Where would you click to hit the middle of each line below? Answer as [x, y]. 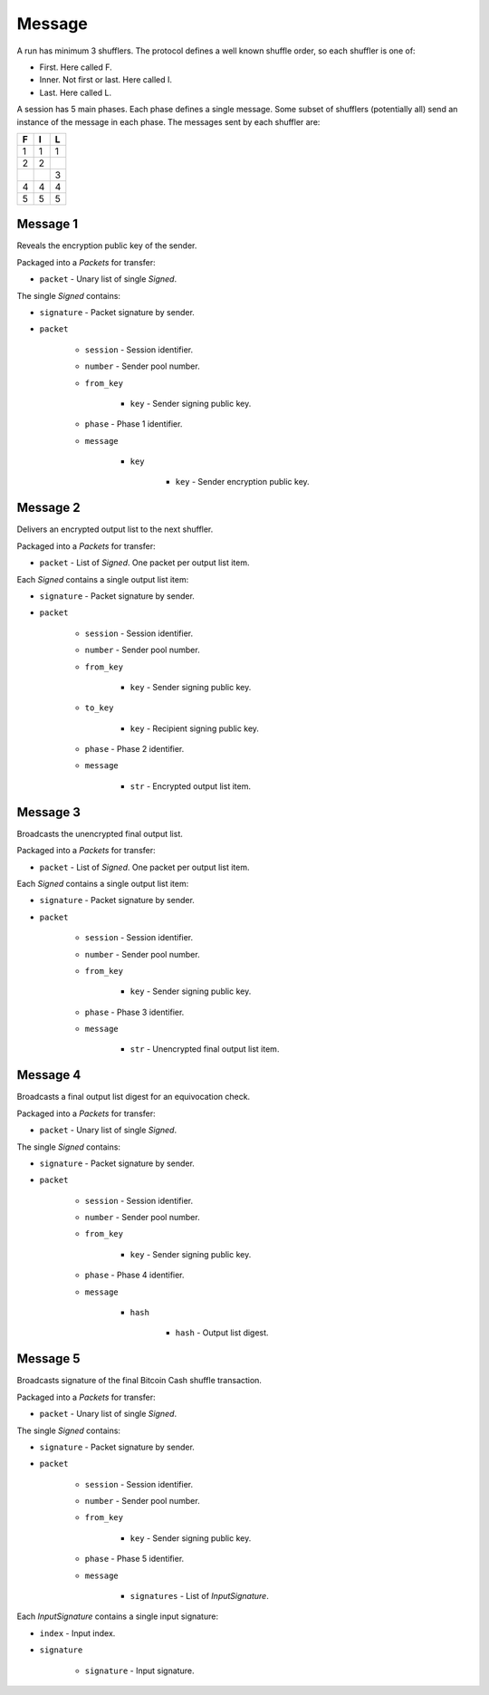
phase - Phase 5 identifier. [134, 1559]
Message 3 [49, 812]
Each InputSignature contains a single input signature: [118, 1616]
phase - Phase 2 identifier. [134, 749]
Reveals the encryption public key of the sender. [107, 246]
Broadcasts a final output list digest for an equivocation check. [134, 1097]
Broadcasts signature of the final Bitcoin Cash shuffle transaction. [139, 1381]
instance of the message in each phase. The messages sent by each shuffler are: [168, 121]
